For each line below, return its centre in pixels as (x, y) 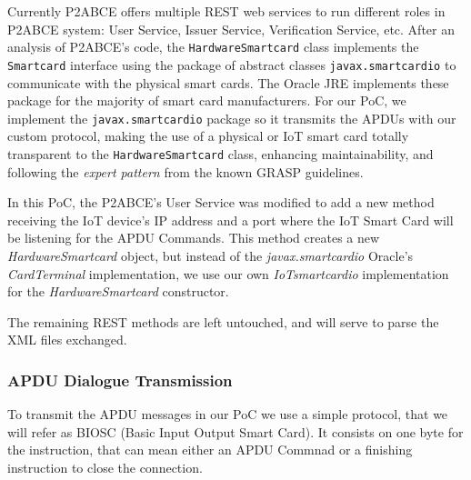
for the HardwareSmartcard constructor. (118, 291)
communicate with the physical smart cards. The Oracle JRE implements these (228, 82)
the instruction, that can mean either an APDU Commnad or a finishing (210, 450)
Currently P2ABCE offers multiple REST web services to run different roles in (226, 11)
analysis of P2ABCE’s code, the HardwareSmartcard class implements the (213, 47)
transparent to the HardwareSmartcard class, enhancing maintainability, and (220, 153)
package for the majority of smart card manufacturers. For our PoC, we (207, 100)
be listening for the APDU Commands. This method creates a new (194, 238)
